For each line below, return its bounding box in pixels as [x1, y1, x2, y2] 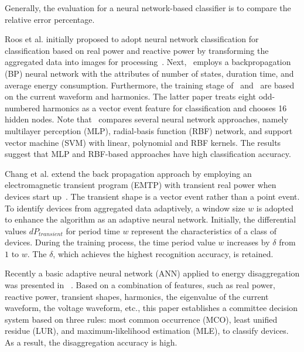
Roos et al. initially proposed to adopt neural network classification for [5, 33, 259, 45]
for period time [66, 224, 120, 237]
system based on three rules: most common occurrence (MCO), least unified [5, 313, 278, 325]
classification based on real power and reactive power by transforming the [5, 44, 269, 56]
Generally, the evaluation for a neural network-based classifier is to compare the [5, 2, 291, 13]
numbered [5, 101, 40, 114]
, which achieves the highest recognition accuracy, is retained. [53, 247, 274, 259]
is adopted [256, 201, 293, 214]
